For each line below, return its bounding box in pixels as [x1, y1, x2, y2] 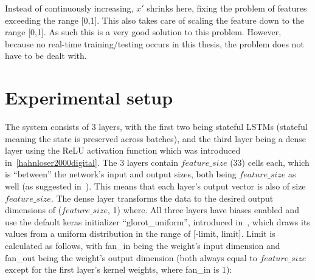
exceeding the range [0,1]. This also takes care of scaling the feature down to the [5, 13, 304, 26]
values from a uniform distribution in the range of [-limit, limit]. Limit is [5, 227, 275, 240]
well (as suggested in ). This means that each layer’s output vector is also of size [5, 180, 306, 193]
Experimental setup [5, 85, 173, 110]
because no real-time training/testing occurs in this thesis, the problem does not [5, 37, 304, 50]
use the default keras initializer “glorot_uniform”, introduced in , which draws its [5, 215, 310, 228]
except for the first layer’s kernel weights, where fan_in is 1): [5, 263, 232, 276]
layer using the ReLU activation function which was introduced [5, 144, 241, 157]
